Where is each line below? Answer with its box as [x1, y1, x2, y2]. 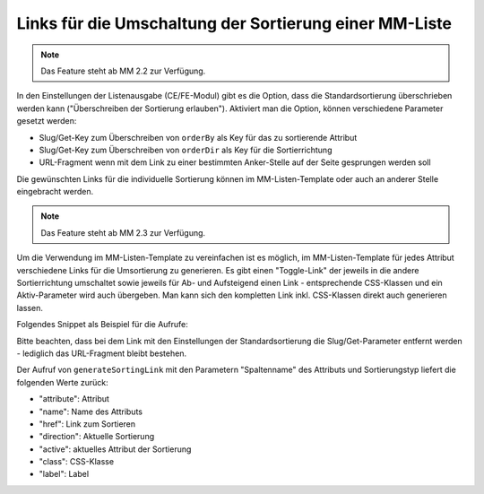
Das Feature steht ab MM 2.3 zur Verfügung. [40, 227, 206, 238]
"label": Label [39, 469, 90, 480]
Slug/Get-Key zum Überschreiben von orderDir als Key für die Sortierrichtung [39, 144, 333, 155]
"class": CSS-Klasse [39, 456, 115, 467]
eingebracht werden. [16, 186, 94, 197]
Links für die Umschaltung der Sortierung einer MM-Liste [16, 13, 453, 33]
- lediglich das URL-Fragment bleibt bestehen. [16, 348, 187, 359]
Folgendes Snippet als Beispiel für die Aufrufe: [16, 319, 188, 330]
